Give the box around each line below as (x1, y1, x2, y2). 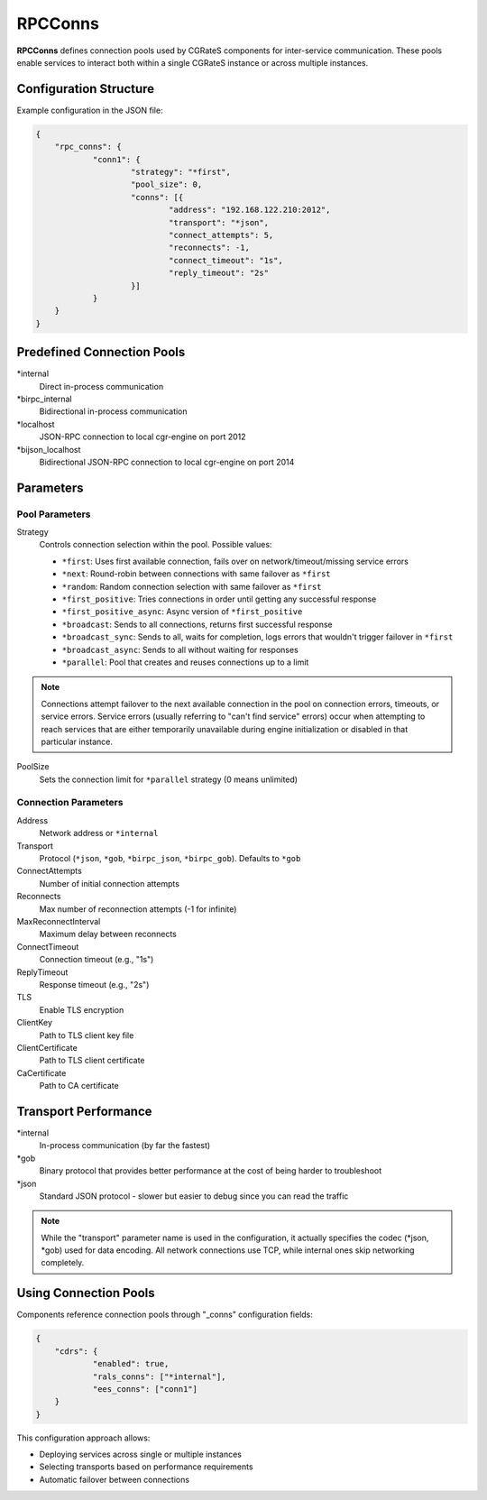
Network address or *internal (39, 828, 159, 839)
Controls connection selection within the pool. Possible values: (39, 539, 272, 550)
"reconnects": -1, (168, 243, 250, 253)
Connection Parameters (16, 796, 124, 809)
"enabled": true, (92, 1358, 170, 1369)
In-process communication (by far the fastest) (39, 1140, 211, 1151)
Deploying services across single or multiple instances (39, 1449, 243, 1460)
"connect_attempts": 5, (168, 230, 274, 240)
